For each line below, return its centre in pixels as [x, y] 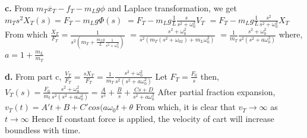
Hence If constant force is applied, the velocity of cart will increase [153, 118]
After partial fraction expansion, [216, 91]
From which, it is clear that [186, 107]
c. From [19, 8]
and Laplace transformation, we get [172, 8]
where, [291, 34]
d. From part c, [33, 76]
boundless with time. [43, 130]
